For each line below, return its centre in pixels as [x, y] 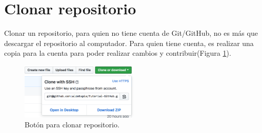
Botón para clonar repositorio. [72, 125]
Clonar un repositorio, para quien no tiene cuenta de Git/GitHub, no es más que [131, 33]
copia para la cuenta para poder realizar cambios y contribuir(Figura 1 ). [118, 53]
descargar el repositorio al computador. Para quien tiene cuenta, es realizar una [129, 43]
